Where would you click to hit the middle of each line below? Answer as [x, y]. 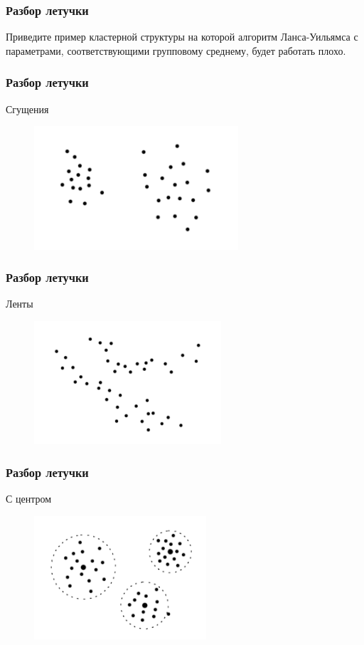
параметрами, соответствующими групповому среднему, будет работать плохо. [176, 50]
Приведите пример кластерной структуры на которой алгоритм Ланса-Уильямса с [182, 37]
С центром [29, 499]
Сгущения [27, 109]
